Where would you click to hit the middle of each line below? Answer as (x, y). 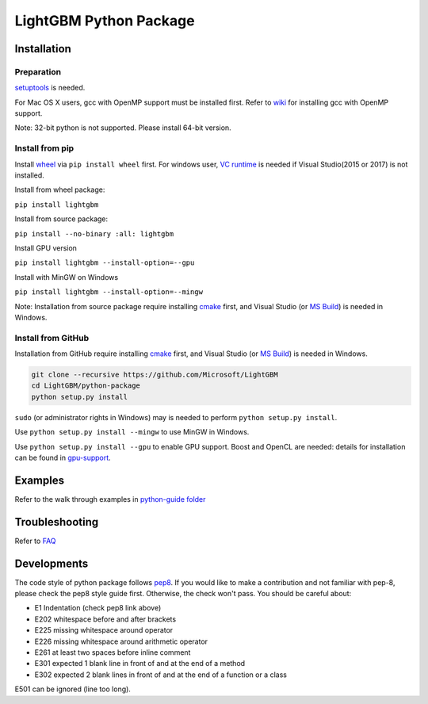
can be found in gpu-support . (63, 457)
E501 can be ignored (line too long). (73, 689)
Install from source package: (61, 219)
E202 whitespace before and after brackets (105, 619)
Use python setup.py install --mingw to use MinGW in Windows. (132, 432)
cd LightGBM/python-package (86, 386)
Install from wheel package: (60, 189)
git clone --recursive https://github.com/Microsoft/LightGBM (155, 375)
